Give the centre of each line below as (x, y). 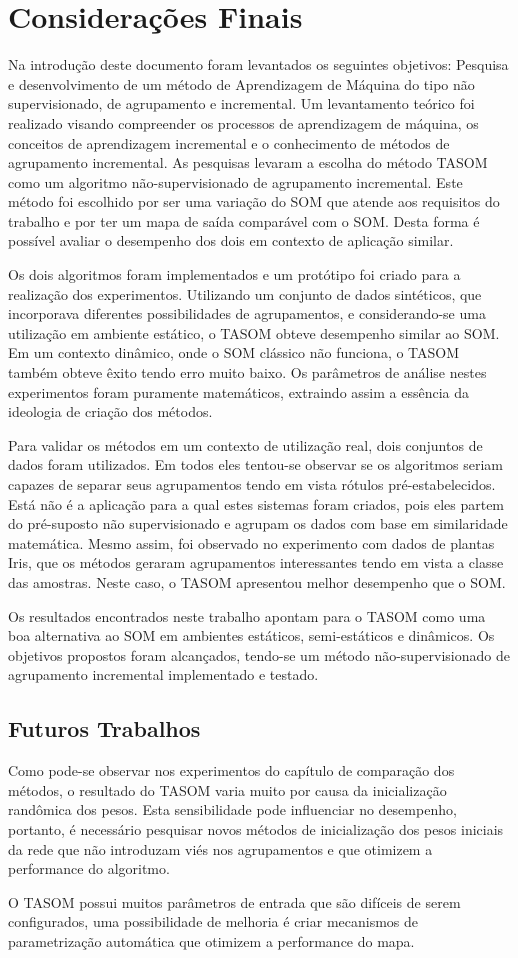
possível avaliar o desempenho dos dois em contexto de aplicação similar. (231, 240)
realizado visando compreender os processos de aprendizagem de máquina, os (243, 122)
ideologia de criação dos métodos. (110, 411)
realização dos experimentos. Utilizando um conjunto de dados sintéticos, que (245, 293)
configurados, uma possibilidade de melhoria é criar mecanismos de (213, 921)
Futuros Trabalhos (104, 728)
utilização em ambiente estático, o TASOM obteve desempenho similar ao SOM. (254, 332)
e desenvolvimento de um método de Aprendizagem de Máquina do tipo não (241, 83)
